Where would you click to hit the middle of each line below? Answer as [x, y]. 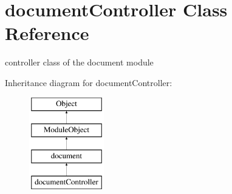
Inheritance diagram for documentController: [89, 82]
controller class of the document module [79, 62]
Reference [47, 33]
